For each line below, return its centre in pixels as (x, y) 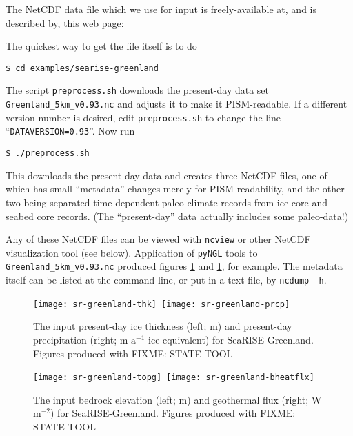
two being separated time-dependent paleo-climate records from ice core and (167, 202)
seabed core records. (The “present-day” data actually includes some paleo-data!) (177, 216)
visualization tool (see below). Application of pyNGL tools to (132, 252)
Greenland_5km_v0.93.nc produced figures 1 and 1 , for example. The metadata (174, 266)
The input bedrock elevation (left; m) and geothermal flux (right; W (178, 399)
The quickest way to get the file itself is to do (101, 46)
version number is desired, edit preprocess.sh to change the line (143, 117)
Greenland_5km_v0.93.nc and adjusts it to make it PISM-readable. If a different (176, 104)
